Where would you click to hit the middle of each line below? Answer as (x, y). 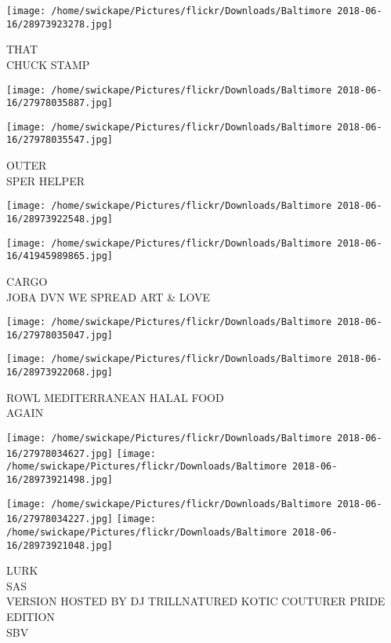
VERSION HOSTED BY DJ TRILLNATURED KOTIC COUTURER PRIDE (196, 601)
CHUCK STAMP (48, 64)
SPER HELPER (45, 180)
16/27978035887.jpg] (60, 103)
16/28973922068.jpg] (60, 373)
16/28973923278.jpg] (60, 24)
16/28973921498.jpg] (60, 479)
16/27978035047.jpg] (60, 335)
